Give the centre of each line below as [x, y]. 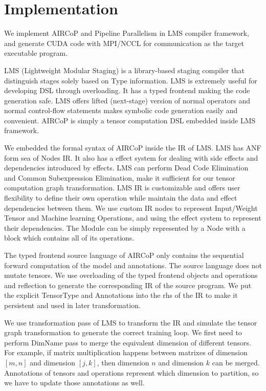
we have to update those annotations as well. [74, 383]
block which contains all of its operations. [69, 238]
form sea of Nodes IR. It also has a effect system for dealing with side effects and [131, 157]
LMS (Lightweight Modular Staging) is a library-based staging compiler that [124, 70]
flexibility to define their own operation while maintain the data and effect [121, 198]
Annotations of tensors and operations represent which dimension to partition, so [131, 372]
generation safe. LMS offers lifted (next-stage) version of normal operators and [127, 100]
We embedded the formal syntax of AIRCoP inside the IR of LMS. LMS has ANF [133, 148]
